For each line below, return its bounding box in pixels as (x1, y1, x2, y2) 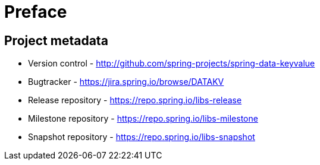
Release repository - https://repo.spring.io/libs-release (28, 95, 242, 106)
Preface (4, 2, 67, 22)
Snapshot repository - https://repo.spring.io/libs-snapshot (28, 132, 255, 142)
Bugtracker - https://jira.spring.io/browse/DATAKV (28, 77, 224, 87)
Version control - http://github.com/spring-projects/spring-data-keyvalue (28, 58, 315, 69)
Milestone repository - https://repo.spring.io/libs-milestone (28, 113, 258, 124)
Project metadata (4, 33, 108, 48)
